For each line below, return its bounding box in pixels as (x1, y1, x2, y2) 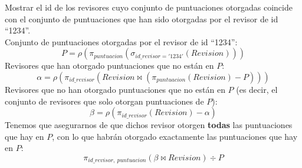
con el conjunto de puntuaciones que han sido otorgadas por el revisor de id (5, 12, 278, 25)
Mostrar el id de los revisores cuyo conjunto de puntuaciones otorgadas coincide (5, 1, 293, 13)
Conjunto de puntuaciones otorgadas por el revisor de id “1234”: (5, 35, 238, 48)
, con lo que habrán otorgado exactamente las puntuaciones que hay (52, 130, 298, 142)
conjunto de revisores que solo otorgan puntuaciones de (5, 95, 204, 107)
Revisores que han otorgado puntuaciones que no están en (5, 59, 214, 72)
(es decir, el (236, 83, 278, 95)
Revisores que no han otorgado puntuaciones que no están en (5, 83, 225, 95)
